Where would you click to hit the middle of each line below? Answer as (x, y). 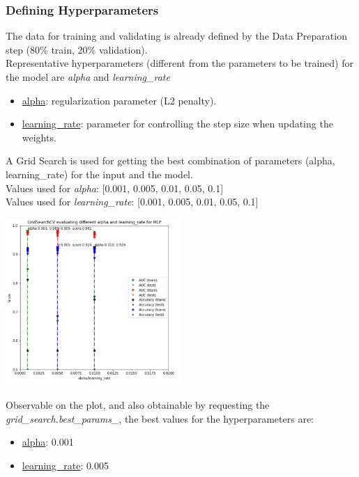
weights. (39, 137)
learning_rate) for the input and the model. (99, 174)
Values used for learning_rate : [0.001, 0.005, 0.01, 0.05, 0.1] (132, 202)
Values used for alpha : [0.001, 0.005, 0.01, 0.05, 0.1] (115, 188)
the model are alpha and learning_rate (88, 77)
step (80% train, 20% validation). (77, 49)
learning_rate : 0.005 (65, 465)
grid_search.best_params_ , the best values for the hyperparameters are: (160, 418)
